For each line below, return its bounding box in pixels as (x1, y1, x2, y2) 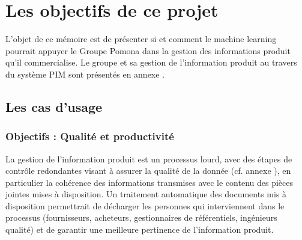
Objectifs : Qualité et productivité (5, 129, 174, 144)
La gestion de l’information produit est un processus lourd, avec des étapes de (5, 152, 292, 165)
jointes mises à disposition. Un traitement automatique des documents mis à (5, 188, 287, 200)
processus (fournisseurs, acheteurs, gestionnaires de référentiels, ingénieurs (5, 211, 277, 224)
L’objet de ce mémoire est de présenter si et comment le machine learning (5, 32, 277, 45)
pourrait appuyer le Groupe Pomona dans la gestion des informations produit (5, 44, 291, 57)
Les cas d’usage (5, 97, 103, 115)
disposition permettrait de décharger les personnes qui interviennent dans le (5, 199, 285, 212)
